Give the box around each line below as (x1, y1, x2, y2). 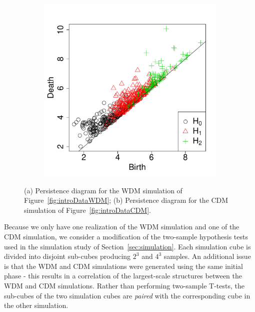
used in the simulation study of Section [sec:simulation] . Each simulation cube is (4, 241, 251, 251)
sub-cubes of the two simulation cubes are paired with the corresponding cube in (4, 290, 250, 300)
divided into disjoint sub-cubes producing (4, 251, 131, 261)
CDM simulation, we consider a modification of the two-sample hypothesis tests (4, 231, 248, 241)
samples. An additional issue (163, 251, 251, 261)
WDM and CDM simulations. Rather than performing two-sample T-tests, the (4, 280, 244, 290)
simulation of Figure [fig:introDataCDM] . (24, 204, 151, 215)
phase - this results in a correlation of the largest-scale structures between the (4, 270, 242, 281)
